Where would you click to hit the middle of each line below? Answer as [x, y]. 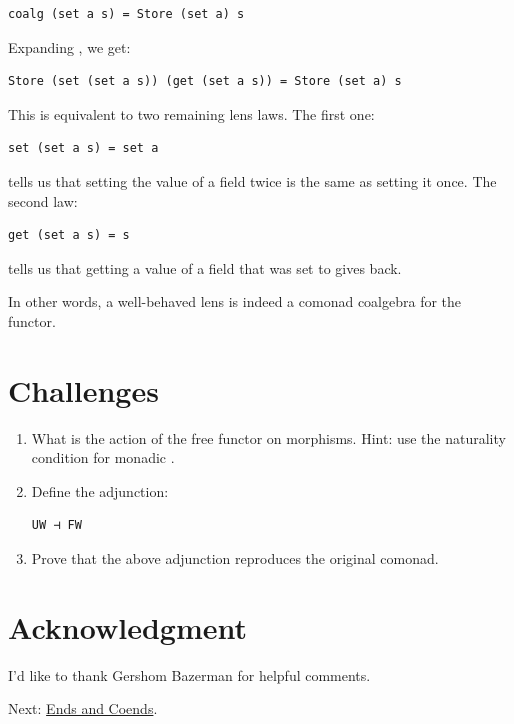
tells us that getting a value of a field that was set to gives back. [205, 267]
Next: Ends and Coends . [83, 708]
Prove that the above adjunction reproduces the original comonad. [235, 558]
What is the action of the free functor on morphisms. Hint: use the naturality [268, 437]
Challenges [83, 389]
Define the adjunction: [100, 490]
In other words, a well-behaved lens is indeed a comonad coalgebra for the [235, 301]
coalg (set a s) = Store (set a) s [126, 14]
